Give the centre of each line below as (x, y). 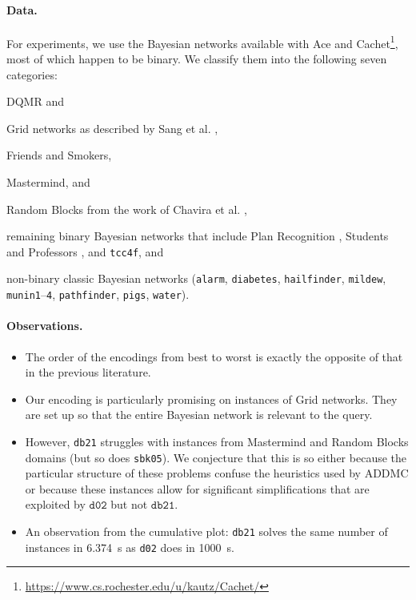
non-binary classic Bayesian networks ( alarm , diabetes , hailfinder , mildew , (196, 278)
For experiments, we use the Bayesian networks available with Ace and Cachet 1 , (202, 42)
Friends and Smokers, (59, 155)
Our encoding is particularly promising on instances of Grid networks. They (211, 399)
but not (129, 504)
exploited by (55, 504)
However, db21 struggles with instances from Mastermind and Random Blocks (217, 441)
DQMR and (35, 101)
